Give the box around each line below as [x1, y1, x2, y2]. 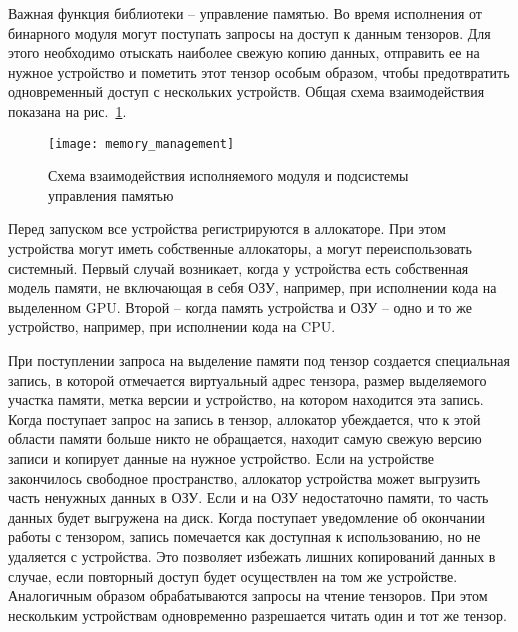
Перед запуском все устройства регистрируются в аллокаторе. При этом [8, 218, 446, 239]
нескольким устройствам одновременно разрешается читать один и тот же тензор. [8, 604, 507, 625]
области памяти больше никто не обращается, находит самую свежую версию [8, 428, 482, 449]
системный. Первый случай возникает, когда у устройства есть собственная [8, 257, 469, 278]
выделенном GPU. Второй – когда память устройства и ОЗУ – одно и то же [8, 296, 472, 317]
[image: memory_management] [48, 136, 235, 151]
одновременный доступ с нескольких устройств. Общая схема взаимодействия [8, 81, 485, 102]
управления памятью [48, 184, 174, 205]
